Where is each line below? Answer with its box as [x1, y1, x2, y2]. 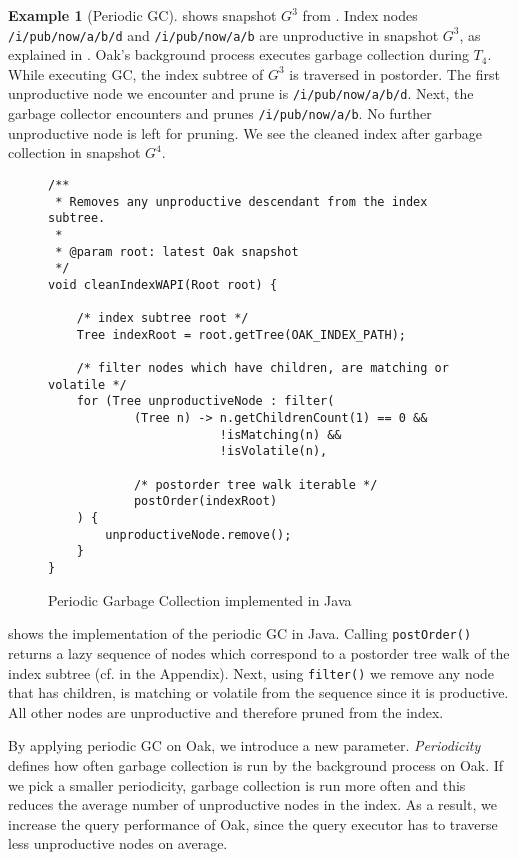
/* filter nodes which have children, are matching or [76, 361, 449, 376]
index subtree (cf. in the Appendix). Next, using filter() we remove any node [8, 662, 495, 683]
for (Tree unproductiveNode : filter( [76, 394, 335, 409]
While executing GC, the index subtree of [8, 63, 264, 84]
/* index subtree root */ [76, 311, 249, 326]
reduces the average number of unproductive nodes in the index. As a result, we [8, 794, 497, 815]
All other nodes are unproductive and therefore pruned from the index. [8, 701, 444, 722]
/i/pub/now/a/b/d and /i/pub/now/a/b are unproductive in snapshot [8, 24, 439, 45]
